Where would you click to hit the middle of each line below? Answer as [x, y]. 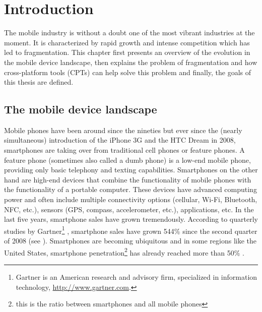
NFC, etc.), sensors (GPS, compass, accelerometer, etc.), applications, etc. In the [129, 209]
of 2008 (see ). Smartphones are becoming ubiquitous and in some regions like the [130, 241]
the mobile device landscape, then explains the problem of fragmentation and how [131, 62]
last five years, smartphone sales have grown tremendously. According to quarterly [131, 219]
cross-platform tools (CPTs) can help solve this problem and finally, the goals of [128, 72]
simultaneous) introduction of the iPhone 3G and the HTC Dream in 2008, [120, 140]
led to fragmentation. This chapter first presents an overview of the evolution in [127, 52]
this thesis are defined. [39, 82]
